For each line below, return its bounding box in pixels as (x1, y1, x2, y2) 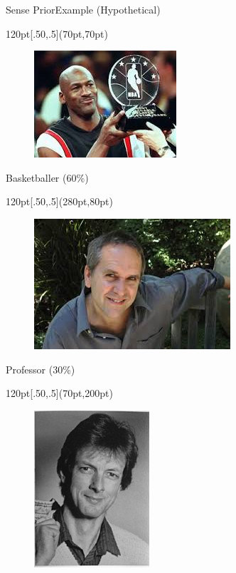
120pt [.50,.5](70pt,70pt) (6, 26, 108, 41)
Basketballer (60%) (6, 170, 89, 185)
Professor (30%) (6, 361, 75, 376)
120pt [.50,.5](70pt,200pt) (6, 386, 113, 401)
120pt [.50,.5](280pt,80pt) (6, 194, 113, 209)
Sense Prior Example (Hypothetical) (6, 2, 161, 16)
